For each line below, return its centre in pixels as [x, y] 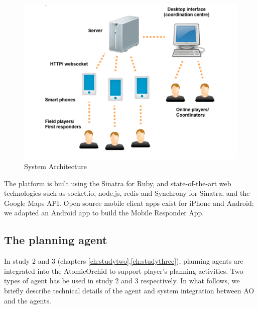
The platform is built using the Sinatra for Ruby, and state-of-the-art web [118, 183]
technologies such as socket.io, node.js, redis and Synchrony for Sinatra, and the [127, 193]
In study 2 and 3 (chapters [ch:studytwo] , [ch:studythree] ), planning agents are [124, 261]
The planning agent [56, 240]
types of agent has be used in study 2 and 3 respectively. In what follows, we [122, 281]
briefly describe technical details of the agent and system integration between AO [129, 290]
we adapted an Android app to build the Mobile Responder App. [104, 213]
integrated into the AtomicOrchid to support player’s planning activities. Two [124, 271]
